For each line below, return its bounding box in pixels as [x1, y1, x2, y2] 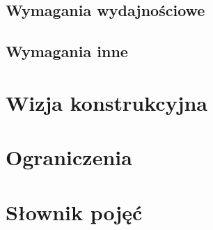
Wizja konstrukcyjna [6, 88, 207, 116]
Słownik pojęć [6, 197, 143, 226]
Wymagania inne [6, 40, 128, 62]
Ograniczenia [6, 143, 132, 171]
